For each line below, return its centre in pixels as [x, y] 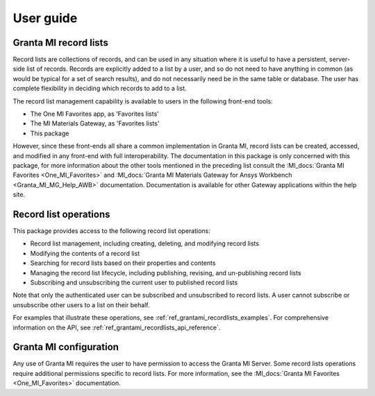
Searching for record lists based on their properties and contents [123, 263]
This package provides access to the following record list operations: [112, 231]
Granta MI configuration [66, 347]
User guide [45, 18]
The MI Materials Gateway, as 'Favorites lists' [95, 123]
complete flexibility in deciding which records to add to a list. [100, 88]
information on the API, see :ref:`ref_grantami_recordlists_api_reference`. [117, 327]
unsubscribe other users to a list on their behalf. [81, 304]
